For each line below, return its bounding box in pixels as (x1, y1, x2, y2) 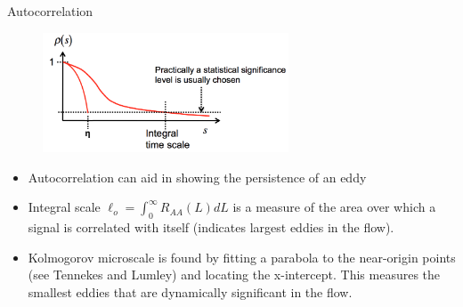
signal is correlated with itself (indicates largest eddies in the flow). (28, 218, 394, 237)
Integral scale (28, 198, 101, 216)
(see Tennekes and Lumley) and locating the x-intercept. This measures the (28, 265, 441, 284)
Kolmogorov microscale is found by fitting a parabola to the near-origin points (28, 247, 456, 266)
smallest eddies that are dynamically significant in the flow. (28, 282, 353, 301)
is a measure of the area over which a (232, 198, 436, 216)
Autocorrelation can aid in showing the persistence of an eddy (28, 167, 367, 186)
